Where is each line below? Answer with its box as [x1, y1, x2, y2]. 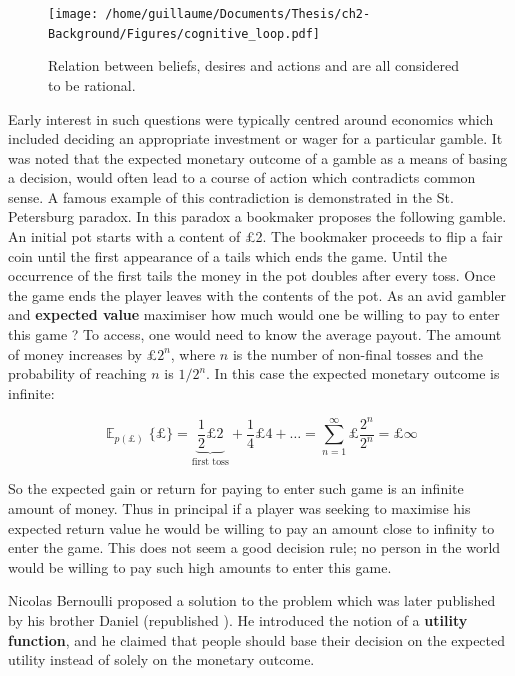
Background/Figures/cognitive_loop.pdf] [48, 26, 321, 41]
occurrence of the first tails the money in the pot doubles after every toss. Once [8, 265, 496, 286]
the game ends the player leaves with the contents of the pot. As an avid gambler [8, 284, 507, 305]
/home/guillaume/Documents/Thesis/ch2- [105, 7, 371, 21]
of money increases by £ [8, 343, 158, 364]
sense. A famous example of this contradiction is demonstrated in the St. [8, 186, 454, 207]
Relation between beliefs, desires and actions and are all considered [48, 55, 459, 76]
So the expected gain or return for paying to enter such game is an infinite [8, 478, 464, 499]
